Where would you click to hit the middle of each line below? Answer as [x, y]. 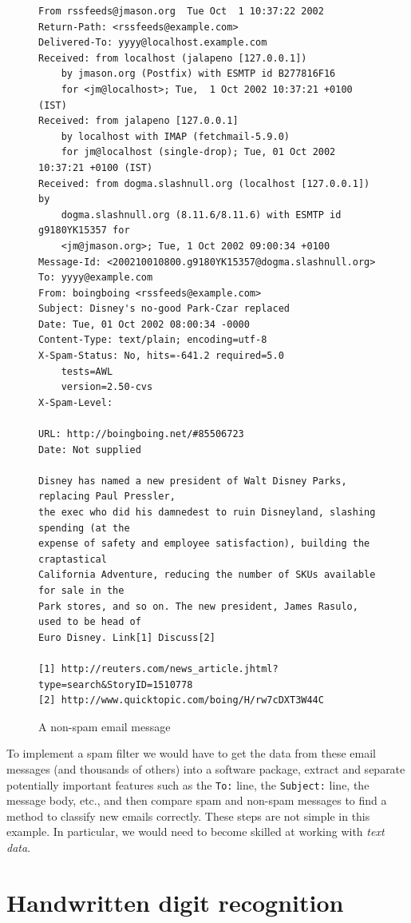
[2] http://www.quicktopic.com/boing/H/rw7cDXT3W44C [181, 700]
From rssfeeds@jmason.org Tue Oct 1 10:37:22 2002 [181, 11]
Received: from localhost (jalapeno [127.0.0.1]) [173, 58]
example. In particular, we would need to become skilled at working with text [196, 831]
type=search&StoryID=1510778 [116, 684]
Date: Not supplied [90, 450]
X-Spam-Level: [76, 402]
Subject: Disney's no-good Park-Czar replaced [164, 309]
